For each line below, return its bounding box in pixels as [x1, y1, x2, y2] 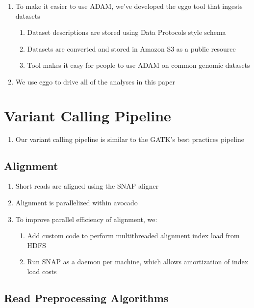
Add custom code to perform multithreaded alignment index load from [27, 230, 240, 241]
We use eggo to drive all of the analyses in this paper [15, 76, 175, 86]
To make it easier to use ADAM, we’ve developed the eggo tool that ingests [15, 1, 243, 11]
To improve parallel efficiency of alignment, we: [15, 214, 157, 224]
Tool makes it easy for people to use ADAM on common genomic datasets [27, 60, 250, 70]
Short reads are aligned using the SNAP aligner [15, 181, 159, 191]
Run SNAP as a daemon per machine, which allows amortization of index [27, 256, 249, 267]
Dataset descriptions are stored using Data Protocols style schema [27, 27, 226, 37]
